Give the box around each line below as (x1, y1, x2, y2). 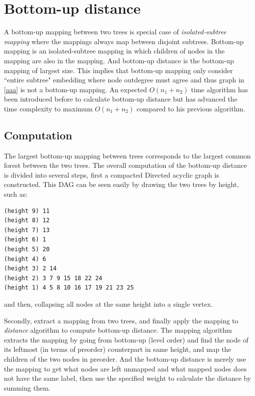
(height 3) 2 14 (4, 265, 57, 272)
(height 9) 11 (4, 207, 50, 214)
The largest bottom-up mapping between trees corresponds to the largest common (4, 150, 251, 160)
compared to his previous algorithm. (136, 103, 246, 113)
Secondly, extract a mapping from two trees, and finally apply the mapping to (4, 315, 238, 325)
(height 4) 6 (4, 255, 46, 263)
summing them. (4, 382, 51, 393)
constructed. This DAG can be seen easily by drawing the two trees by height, (4, 179, 239, 189)
